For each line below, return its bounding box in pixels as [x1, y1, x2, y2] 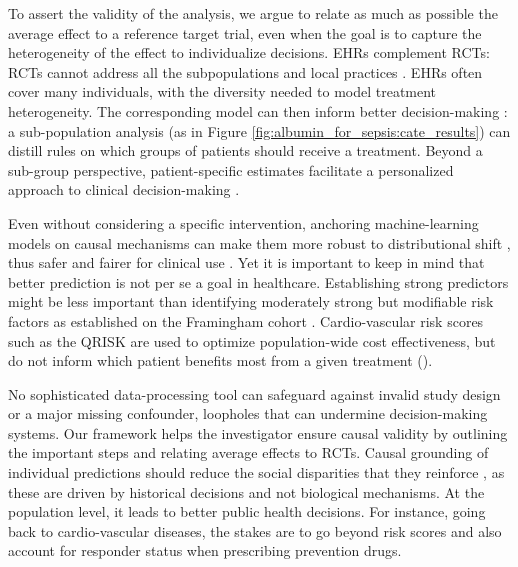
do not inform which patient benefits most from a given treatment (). [8, 350, 433, 371]
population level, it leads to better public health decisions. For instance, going [8, 501, 486, 522]
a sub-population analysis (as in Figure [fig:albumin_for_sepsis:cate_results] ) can [8, 120, 511, 141]
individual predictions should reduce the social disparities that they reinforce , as [8, 462, 505, 483]
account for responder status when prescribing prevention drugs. [8, 540, 402, 561]
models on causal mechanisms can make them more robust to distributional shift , [8, 232, 511, 253]
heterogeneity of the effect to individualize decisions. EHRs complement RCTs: [8, 42, 490, 63]
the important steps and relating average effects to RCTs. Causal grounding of [8, 442, 489, 463]
